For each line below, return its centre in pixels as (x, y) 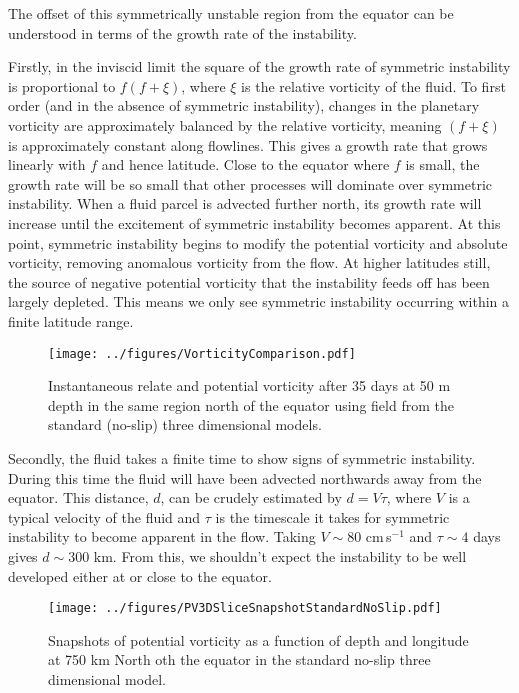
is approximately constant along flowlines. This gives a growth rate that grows (248, 144)
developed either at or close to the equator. (140, 575)
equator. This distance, (78, 497)
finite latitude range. (71, 320)
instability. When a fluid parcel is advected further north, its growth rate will (245, 203)
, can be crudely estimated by (251, 497)
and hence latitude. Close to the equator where (245, 164)
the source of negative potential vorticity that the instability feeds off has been (249, 281)
